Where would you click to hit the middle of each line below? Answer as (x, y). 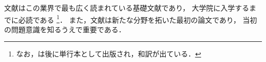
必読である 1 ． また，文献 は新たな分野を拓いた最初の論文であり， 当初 (138, 19)
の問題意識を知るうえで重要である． (65, 29)
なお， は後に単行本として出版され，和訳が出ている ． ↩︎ (109, 54)
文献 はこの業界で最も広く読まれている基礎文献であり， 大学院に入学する (127, 8)
